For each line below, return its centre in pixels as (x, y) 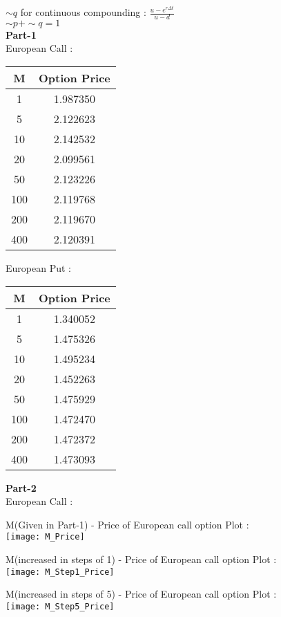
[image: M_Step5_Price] (60, 606)
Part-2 (21, 487)
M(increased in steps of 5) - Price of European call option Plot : (141, 594)
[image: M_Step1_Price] (60, 572)
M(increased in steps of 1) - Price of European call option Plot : (141, 559)
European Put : (38, 268)
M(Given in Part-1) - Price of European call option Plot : (127, 524)
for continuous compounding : (83, 12)
